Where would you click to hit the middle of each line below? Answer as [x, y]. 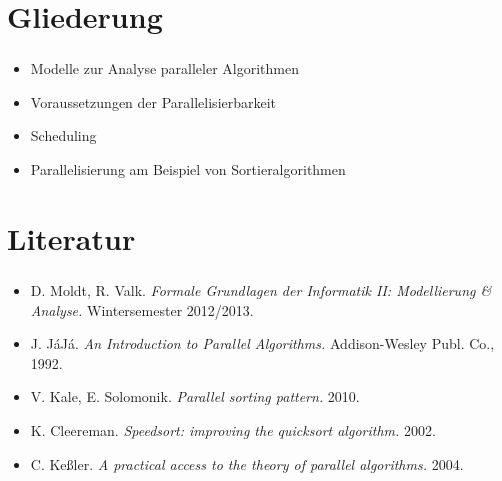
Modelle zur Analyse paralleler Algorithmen [164, 68]
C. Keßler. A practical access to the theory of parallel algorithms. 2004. [247, 463]
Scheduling [63, 135]
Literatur [71, 237]
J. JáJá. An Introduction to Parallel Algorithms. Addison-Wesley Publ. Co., [262, 343]
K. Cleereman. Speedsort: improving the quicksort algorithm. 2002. [233, 429]
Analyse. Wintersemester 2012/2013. [142, 309]
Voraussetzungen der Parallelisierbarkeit [153, 101]
